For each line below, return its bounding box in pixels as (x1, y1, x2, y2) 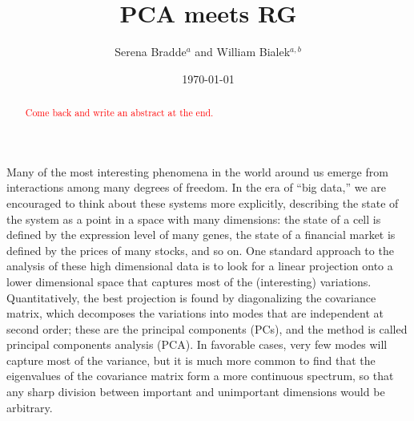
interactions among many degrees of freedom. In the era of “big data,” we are (6, 179, 386, 196)
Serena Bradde (115, 43, 187, 60)
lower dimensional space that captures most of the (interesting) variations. (6, 273, 372, 289)
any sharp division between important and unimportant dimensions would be (6, 383, 385, 400)
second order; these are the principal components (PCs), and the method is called (6, 320, 408, 337)
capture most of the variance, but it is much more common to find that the (6, 351, 376, 368)
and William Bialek (195, 43, 291, 60)
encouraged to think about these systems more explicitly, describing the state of (6, 194, 399, 211)
